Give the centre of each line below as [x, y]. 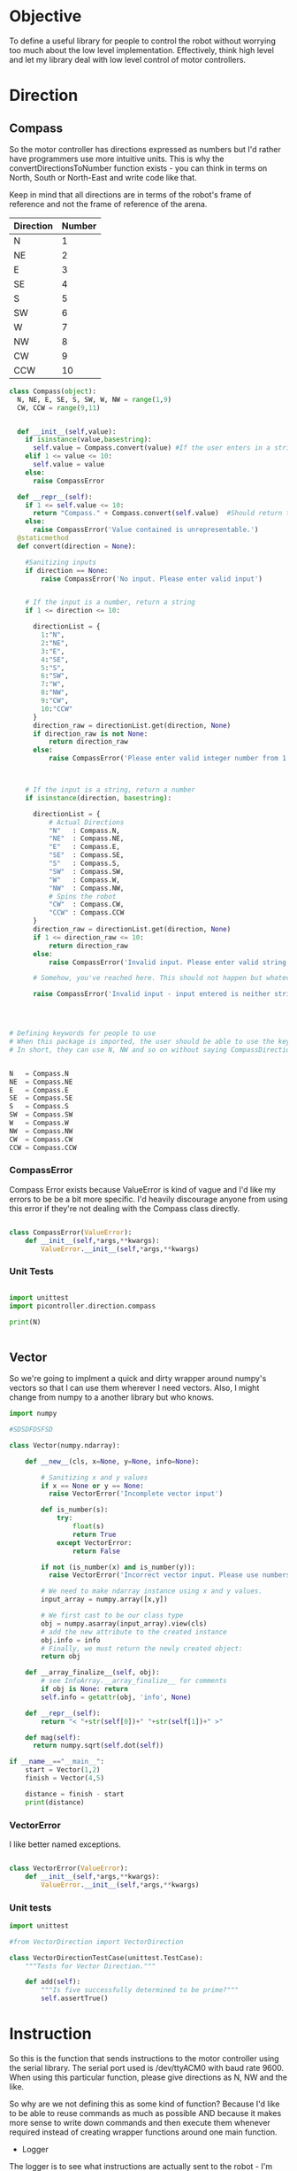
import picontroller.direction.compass [83, 1306]
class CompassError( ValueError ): [71, 1232]
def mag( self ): [53, 1737]
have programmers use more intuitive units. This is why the [117, 158]
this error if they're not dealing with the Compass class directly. [125, 1208]
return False [96, 1551]
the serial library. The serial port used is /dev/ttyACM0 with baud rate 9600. [147, 2068]
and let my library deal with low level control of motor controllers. [127, 59]
